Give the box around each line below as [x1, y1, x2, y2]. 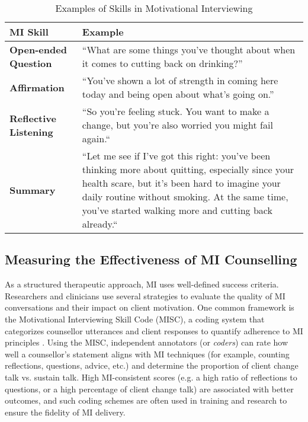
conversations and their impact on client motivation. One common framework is [5, 301, 294, 314]
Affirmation [9, 80, 65, 94]
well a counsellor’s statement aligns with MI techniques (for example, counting [5, 347, 290, 360]
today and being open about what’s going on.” [82, 87, 274, 101]
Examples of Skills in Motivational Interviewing [55, 1, 253, 15]
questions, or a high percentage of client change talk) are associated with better [5, 382, 294, 395]
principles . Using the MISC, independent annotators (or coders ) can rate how [5, 336, 288, 349]
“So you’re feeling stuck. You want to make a [82, 104, 269, 118]
